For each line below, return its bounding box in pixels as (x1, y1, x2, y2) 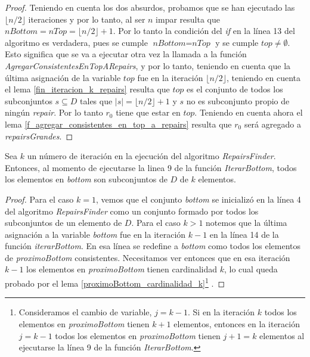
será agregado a (244, 117, 301, 130)
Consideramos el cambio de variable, (18, 306, 152, 318)
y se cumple (215, 36, 259, 48)
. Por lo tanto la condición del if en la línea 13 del (113, 24, 295, 37)
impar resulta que (156, 13, 220, 25)
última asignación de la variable (5, 71, 121, 83)
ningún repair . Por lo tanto (5, 106, 103, 119)
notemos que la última (206, 216, 287, 229)
